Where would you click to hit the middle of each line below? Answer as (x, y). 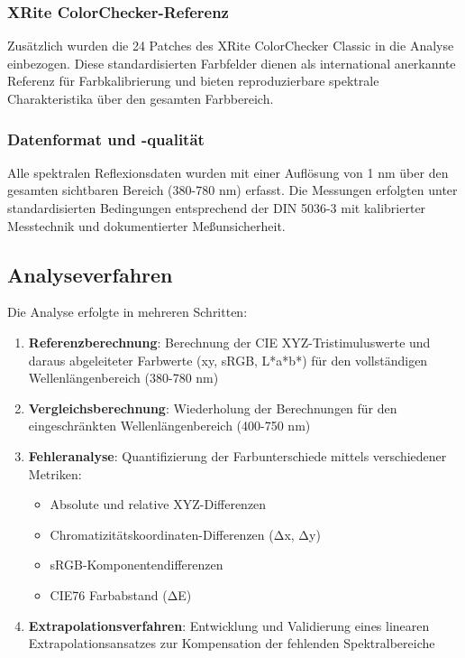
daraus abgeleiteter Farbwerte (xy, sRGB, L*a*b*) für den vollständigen (228, 360)
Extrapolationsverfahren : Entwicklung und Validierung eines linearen (229, 625)
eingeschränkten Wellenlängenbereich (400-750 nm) (169, 426)
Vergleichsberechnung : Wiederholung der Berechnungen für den (213, 408)
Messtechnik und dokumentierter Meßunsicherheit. (146, 225)
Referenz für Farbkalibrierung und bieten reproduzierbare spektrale (193, 81)
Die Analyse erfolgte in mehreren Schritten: (128, 312)
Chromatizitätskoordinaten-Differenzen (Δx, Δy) (185, 534)
